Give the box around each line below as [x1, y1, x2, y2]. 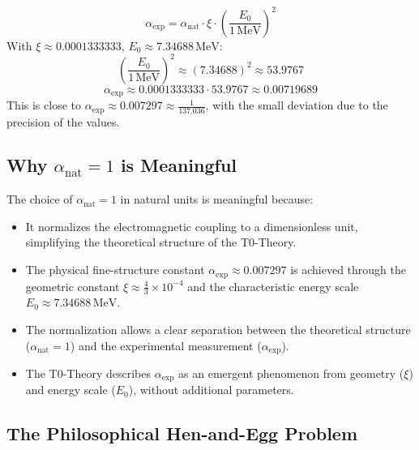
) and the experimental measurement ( [70, 336, 262, 354]
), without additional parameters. [128, 381, 294, 398]
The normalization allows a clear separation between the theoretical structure [25, 320, 411, 337]
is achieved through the [290, 261, 407, 278]
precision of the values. [6, 113, 120, 130]
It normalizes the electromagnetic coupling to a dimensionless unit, [25, 217, 358, 234]
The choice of [6, 191, 73, 208]
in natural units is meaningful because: [120, 191, 314, 208]
